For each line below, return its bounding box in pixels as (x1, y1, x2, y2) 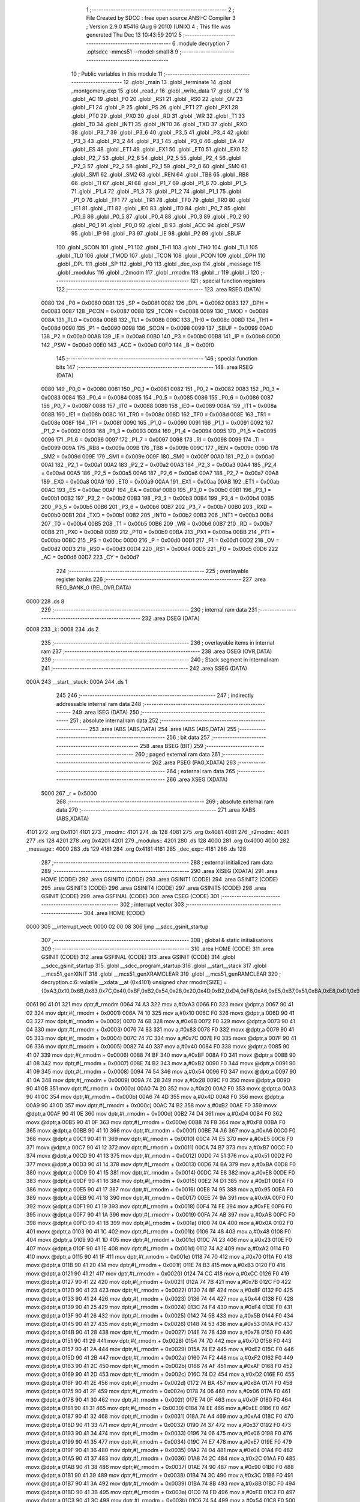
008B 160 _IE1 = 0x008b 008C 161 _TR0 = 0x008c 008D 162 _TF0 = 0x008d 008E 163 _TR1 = (41, 410, 271, 418)
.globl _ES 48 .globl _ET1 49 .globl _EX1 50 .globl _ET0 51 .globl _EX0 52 (71, 146, 248, 153)
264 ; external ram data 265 (166, 767, 236, 774)
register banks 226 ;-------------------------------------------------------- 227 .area (56, 576, 266, 583)
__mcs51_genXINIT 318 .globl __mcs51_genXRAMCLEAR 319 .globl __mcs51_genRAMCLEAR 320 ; (41, 970, 281, 978)
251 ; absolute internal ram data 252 (70, 717, 159, 724)
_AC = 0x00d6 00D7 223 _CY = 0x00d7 (41, 553, 139, 561)
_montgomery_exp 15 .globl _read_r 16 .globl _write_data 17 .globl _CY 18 (71, 87, 250, 94)
